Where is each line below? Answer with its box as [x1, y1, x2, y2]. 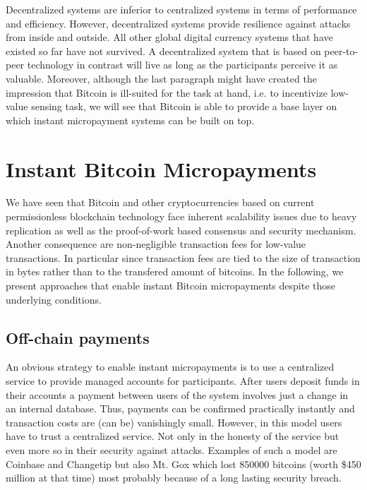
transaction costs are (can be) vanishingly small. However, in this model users [6, 414, 342, 429]
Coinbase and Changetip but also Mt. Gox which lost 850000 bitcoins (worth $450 [6, 456, 361, 471]
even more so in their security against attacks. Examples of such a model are [6, 442, 337, 457]
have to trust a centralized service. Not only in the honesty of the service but [6, 429, 339, 443]
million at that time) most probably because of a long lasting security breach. [6, 470, 342, 485]
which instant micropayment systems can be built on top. [6, 112, 255, 127]
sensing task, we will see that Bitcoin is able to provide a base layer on [31, 99, 337, 114]
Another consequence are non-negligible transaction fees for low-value [6, 237, 306, 251]
